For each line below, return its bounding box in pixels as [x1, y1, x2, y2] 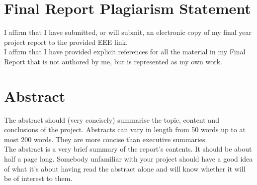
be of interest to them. [4, 173, 73, 184]
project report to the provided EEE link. [4, 36, 128, 47]
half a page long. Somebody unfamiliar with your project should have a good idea [4, 154, 253, 164]
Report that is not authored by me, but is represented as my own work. [4, 56, 222, 66]
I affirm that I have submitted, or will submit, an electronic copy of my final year [4, 27, 252, 37]
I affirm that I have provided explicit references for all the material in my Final [4, 46, 246, 57]
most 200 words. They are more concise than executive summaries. [4, 134, 207, 144]
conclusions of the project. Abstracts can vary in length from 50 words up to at [4, 124, 246, 135]
